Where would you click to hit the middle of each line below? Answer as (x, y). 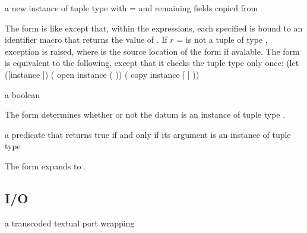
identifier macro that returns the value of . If (86, 40)
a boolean (23, 94)
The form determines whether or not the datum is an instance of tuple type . (145, 114)
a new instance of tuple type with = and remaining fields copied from (132, 8)
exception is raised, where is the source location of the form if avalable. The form (152, 51)
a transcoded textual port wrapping (70, 223)
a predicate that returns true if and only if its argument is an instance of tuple (148, 134)
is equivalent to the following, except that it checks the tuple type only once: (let (152, 63)
